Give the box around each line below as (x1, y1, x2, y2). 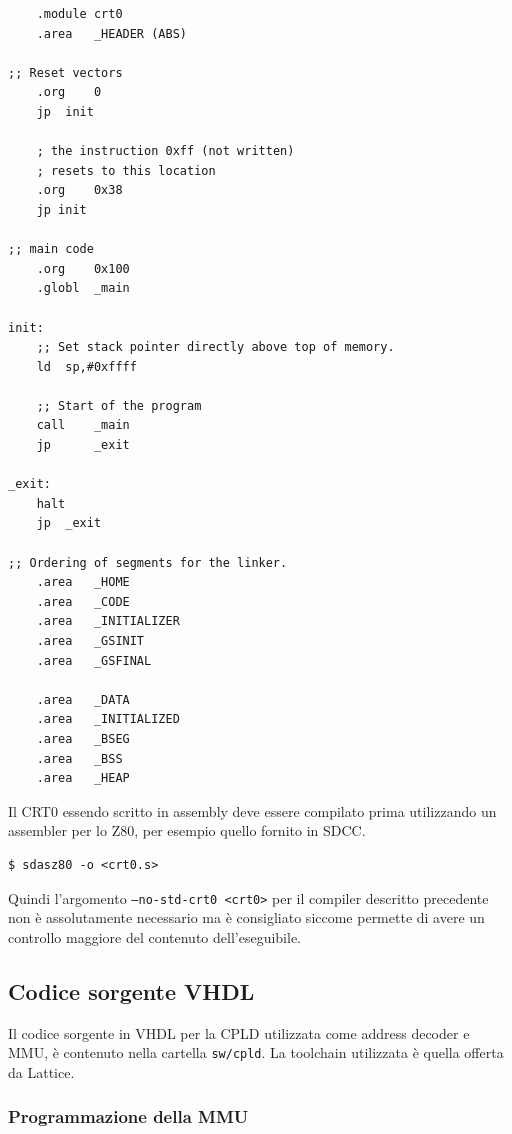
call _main (36, 418, 130, 433)
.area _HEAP (36, 771, 130, 786)
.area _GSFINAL (36, 653, 152, 668)
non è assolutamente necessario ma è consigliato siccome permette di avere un (8, 907, 485, 928)
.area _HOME (36, 575, 130, 590)
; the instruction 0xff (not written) (36, 144, 295, 159)
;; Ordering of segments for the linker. (8, 555, 288, 570)
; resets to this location (36, 163, 216, 178)
